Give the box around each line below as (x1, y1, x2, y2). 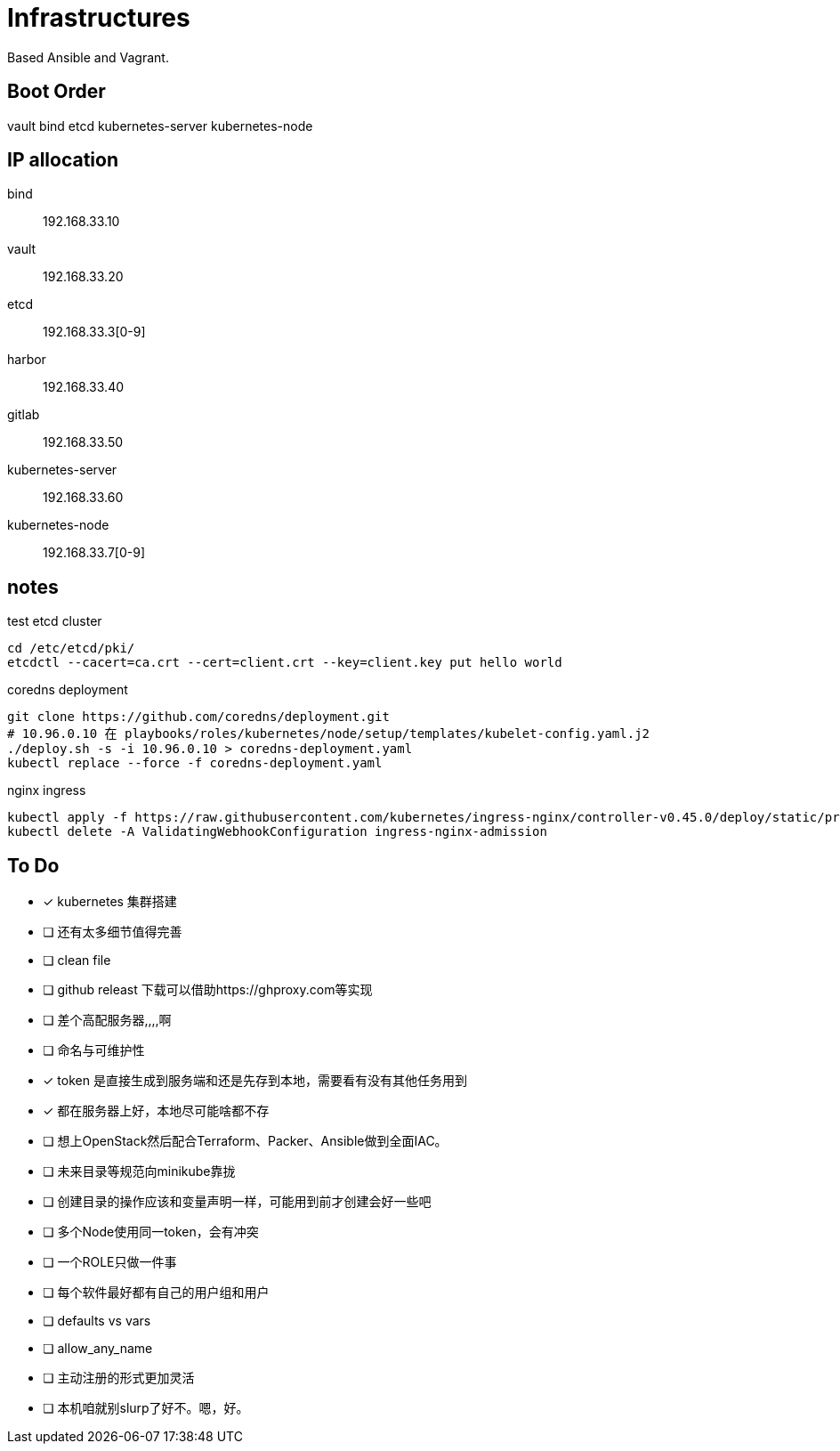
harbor (7, 352, 46, 368)
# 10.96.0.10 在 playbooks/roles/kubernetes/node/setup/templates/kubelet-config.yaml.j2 (7, 726, 650, 742)
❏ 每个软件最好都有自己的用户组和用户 (43, 1285, 270, 1301)
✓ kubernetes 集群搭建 (43, 894, 177, 910)
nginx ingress (7, 782, 86, 798)
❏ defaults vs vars (43, 1313, 151, 1329)
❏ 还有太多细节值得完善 (43, 924, 182, 940)
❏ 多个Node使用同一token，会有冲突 (43, 1224, 259, 1240)
